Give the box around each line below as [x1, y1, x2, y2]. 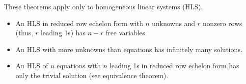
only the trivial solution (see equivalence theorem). [15, 70, 168, 80]
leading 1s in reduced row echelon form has [109, 60, 239, 71]
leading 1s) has [40, 28, 86, 38]
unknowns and [152, 18, 195, 28]
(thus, [15, 28, 33, 38]
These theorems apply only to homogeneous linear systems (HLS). [4, 1, 203, 11]
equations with [56, 60, 101, 71]
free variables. [106, 28, 147, 38]
